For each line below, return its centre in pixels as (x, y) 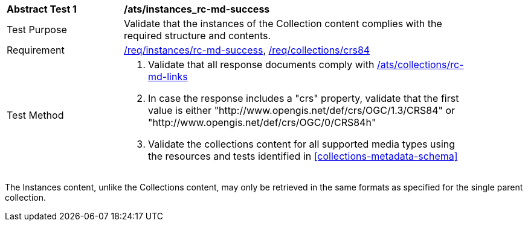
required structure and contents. (198, 36)
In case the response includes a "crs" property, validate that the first (304, 98)
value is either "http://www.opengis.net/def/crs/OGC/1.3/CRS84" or (302, 110)
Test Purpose (37, 30)
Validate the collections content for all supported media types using (302, 144)
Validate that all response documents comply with (261, 64)
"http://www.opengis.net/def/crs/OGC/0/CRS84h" (262, 122)
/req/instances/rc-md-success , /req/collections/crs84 (247, 50)
